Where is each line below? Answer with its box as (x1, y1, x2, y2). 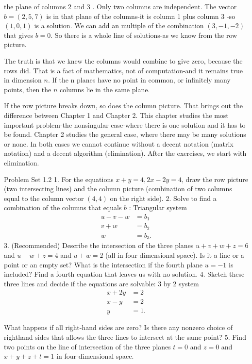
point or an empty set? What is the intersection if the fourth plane (4, 259, 203, 269)
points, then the (4, 84, 51, 94)
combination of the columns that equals (4, 202, 122, 213)
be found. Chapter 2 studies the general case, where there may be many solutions (4, 129, 246, 139)
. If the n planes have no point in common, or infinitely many (48, 75, 231, 85)
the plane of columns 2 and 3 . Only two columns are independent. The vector (4, 1, 237, 11)
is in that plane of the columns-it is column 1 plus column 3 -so (46, 11, 235, 21)
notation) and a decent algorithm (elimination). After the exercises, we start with (4, 148, 247, 158)
